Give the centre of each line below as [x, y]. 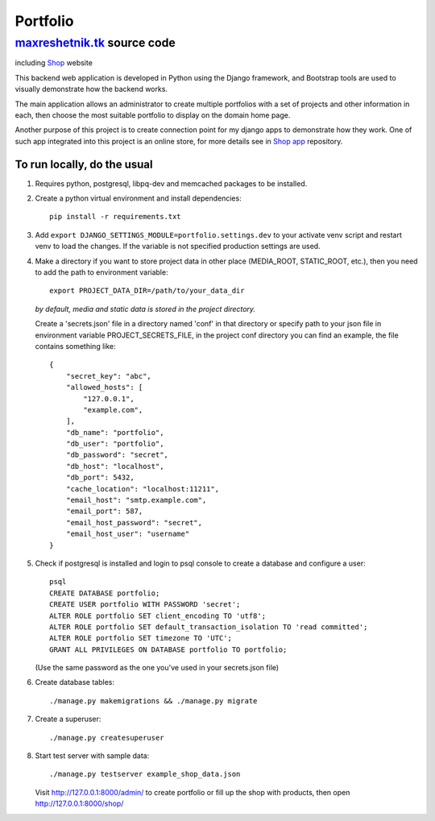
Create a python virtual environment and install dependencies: [138, 198]
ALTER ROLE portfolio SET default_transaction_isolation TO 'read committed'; [209, 627]
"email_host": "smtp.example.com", [136, 500]
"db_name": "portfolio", [115, 432]
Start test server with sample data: [92, 756]
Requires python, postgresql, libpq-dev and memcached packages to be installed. [171, 183]
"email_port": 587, [104, 511]
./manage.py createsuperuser [107, 738]
